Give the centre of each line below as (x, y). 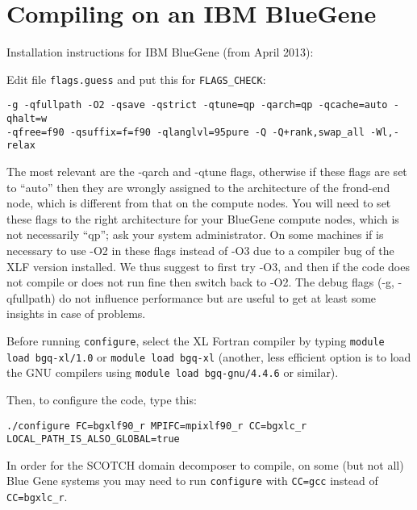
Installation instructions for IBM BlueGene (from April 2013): (160, 52)
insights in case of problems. (76, 314)
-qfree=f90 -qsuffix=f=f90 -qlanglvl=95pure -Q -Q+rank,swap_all (186, 132)
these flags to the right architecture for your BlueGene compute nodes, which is (203, 218)
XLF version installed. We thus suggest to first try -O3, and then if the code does (208, 266)
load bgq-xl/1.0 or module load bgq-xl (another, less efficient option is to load (209, 356)
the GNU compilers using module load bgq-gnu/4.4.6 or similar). (173, 372)
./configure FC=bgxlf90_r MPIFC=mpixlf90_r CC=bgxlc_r (157, 426)
